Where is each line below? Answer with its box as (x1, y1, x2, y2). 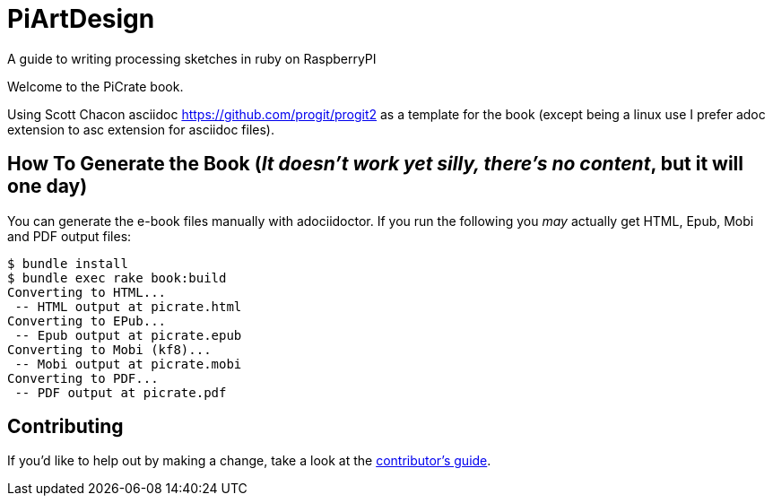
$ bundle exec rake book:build (7, 270, 227, 285)
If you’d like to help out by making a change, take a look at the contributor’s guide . (7, 453, 491, 469)
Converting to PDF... (7, 370, 159, 386)
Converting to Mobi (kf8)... (7, 342, 212, 357)
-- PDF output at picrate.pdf (14, 385, 227, 400)
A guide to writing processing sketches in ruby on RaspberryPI (7, 50, 377, 66)
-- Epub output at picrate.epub (14, 327, 242, 343)
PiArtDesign (7, 4, 155, 34)
